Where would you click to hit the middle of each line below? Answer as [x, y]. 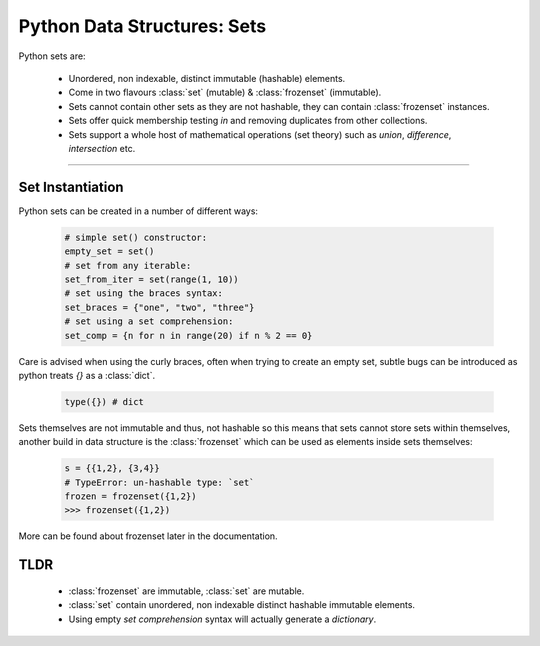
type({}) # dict [104, 401]
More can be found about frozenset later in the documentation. [148, 536]
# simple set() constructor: [136, 237]
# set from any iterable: [128, 265]
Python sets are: [52, 56]
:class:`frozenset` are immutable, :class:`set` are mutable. [186, 591]
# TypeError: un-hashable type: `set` [159, 482]
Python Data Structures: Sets [142, 26]
